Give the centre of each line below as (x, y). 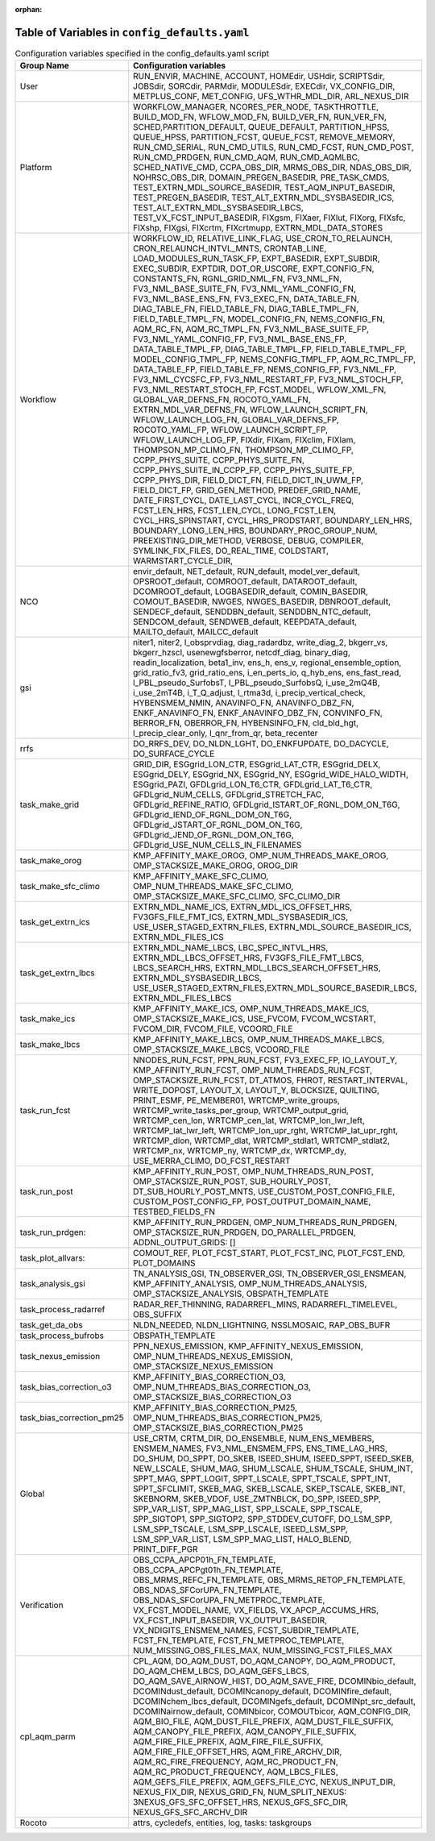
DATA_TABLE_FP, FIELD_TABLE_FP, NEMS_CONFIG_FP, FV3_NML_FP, (265, 369)
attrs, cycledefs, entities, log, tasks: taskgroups (222, 1823)
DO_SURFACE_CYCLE (174, 754)
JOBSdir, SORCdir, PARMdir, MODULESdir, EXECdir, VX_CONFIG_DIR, (264, 86)
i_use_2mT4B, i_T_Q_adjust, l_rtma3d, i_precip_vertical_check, (249, 693)
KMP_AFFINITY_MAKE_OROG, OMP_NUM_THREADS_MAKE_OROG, (261, 856)
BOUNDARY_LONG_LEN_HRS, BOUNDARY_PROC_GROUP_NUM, (255, 530)
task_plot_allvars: (52, 1258)
